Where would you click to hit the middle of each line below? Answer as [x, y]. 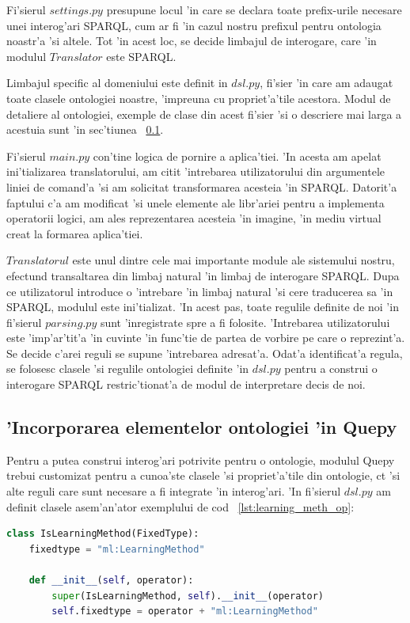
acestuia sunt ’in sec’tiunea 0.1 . [85, 129]
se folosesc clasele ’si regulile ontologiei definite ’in [128, 368]
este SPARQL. [141, 56]
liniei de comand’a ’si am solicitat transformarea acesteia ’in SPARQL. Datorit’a [202, 186]
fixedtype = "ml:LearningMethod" [117, 549]
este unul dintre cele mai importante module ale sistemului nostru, [233, 260]
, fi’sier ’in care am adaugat [326, 83]
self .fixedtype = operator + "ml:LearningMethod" [185, 612]
